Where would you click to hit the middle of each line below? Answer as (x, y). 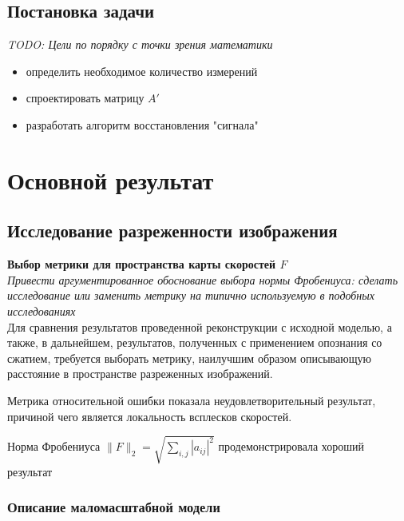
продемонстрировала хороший (291, 446)
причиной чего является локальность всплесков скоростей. (150, 416)
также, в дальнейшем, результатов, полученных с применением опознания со (195, 342)
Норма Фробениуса (54, 446)
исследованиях (42, 310)
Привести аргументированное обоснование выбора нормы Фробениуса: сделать (203, 279)
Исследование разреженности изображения (172, 231)
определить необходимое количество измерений (142, 71)
